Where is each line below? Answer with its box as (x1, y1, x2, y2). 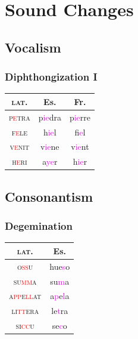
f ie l (74, 125, 86, 138)
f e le (11, 125, 28, 138)
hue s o (49, 260, 70, 272)
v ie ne (40, 140, 59, 153)
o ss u (17, 260, 33, 272)
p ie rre (69, 110, 91, 123)
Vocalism (5, 38, 61, 56)
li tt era (11, 304, 39, 317)
